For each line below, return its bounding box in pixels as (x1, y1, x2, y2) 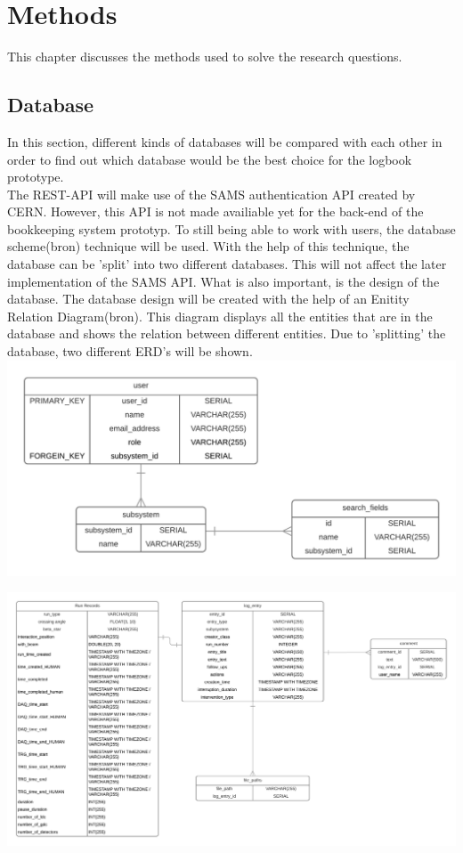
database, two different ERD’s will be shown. (7, 342, 253, 361)
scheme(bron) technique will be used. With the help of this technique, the (7, 237, 410, 256)
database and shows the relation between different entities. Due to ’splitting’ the (7, 324, 446, 343)
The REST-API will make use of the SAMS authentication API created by (7, 184, 416, 203)
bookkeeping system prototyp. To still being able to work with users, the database (7, 219, 456, 238)
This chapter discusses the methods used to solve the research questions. (7, 47, 402, 66)
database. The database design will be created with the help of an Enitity (7, 289, 410, 308)
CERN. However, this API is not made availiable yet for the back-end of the (7, 202, 424, 221)
